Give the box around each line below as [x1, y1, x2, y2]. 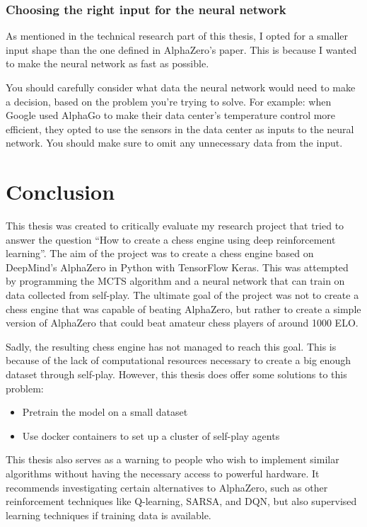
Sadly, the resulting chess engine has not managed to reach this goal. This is [6, 339, 337, 353]
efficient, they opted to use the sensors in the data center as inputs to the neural [6, 121, 354, 136]
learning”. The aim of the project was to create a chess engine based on [6, 246, 314, 261]
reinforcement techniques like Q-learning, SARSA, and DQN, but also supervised [6, 494, 357, 509]
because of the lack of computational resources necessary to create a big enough [6, 353, 351, 368]
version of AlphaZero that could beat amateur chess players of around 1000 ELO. [6, 315, 359, 330]
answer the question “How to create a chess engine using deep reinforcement [6, 232, 336, 246]
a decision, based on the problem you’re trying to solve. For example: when [6, 93, 332, 108]
